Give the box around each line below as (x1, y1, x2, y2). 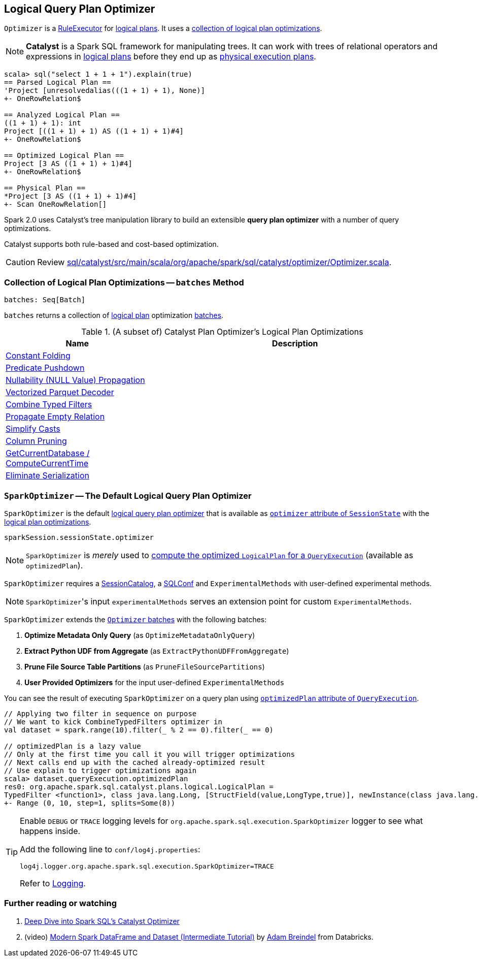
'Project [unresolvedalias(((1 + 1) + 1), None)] (4, 86, 206, 95)
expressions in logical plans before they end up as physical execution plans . (26, 51, 316, 62)
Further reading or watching (4, 898, 117, 909)
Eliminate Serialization (6, 470, 89, 481)
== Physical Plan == (4, 184, 86, 193)
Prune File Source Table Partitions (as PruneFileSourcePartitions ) (24, 662, 265, 671)
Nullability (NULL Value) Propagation (6, 375, 145, 386)
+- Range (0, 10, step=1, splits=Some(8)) (4, 798, 176, 807)
